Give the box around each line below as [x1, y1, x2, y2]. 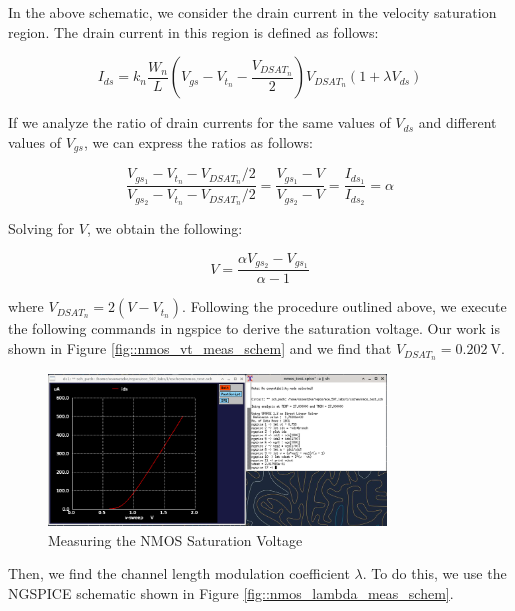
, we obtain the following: [87, 217, 243, 238]
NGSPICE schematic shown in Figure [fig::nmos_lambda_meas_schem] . [8, 582, 454, 603]
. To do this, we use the [362, 563, 507, 584]
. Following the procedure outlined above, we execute [182, 296, 507, 317]
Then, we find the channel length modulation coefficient [8, 563, 350, 584]
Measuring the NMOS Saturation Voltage [48, 529, 303, 550]
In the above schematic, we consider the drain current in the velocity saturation [8, 2, 497, 22]
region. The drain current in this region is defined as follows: [8, 21, 379, 42]
